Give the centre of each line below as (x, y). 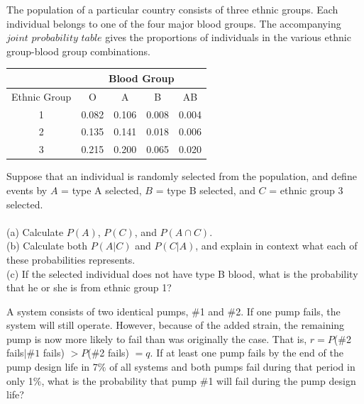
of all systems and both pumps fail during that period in (232, 367)
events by (27, 190)
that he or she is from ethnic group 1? (89, 287)
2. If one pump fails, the (288, 311)
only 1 (20, 380)
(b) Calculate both (47, 246)
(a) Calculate (35, 231)
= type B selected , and (205, 190)
